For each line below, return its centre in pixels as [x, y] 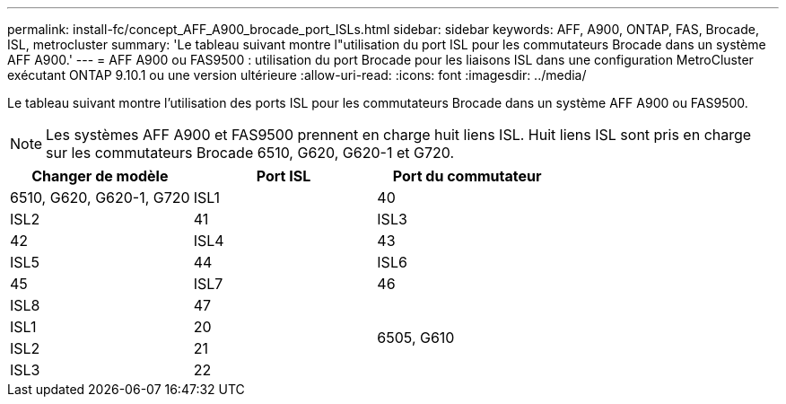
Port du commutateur [467, 176]
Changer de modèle [100, 176]
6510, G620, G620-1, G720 [100, 198]
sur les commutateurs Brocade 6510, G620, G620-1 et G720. [250, 153]
